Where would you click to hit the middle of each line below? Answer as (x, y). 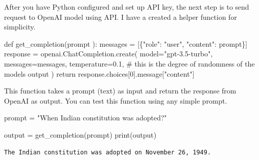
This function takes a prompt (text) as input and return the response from (120, 91)
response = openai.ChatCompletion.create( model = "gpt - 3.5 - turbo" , (108, 54)
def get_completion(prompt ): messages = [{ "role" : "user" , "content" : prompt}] (126, 43)
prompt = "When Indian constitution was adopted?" (86, 118)
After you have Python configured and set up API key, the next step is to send (127, 7)
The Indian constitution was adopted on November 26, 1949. (108, 152)
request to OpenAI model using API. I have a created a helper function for (121, 17)
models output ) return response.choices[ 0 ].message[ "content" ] (99, 73)
